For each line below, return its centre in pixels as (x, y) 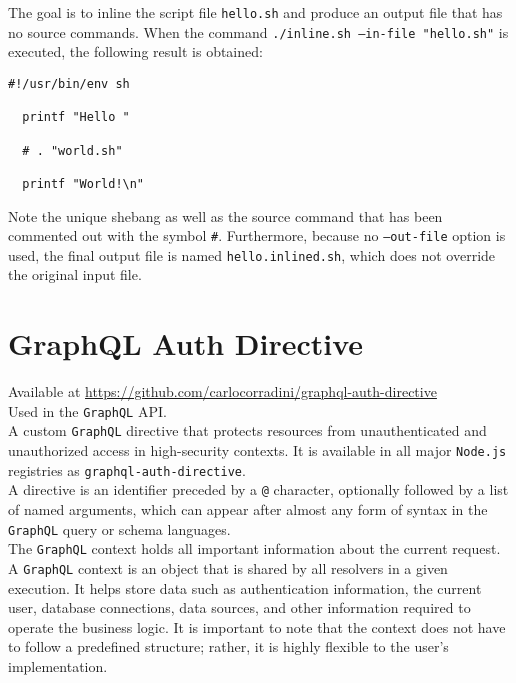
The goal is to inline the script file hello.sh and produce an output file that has (255, 12)
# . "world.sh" (72, 150)
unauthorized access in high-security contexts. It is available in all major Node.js (257, 450)
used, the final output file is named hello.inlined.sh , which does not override (252, 254)
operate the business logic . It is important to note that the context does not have (257, 626)
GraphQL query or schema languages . (119, 528)
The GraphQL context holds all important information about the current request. (254, 548)
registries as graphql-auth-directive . (127, 469)
